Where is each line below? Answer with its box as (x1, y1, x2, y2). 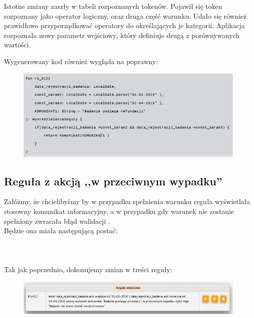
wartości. (4, 39, 31, 50)
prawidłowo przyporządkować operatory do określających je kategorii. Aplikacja (4, 20, 245, 31)
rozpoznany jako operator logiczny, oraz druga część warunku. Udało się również (4, 10, 247, 21)
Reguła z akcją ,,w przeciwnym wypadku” (4, 173, 222, 188)
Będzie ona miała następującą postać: (4, 225, 118, 236)
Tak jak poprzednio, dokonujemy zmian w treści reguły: (4, 264, 172, 274)
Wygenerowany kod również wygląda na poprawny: (4, 56, 158, 66)
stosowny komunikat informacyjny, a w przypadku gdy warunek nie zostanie (4, 206, 234, 216)
